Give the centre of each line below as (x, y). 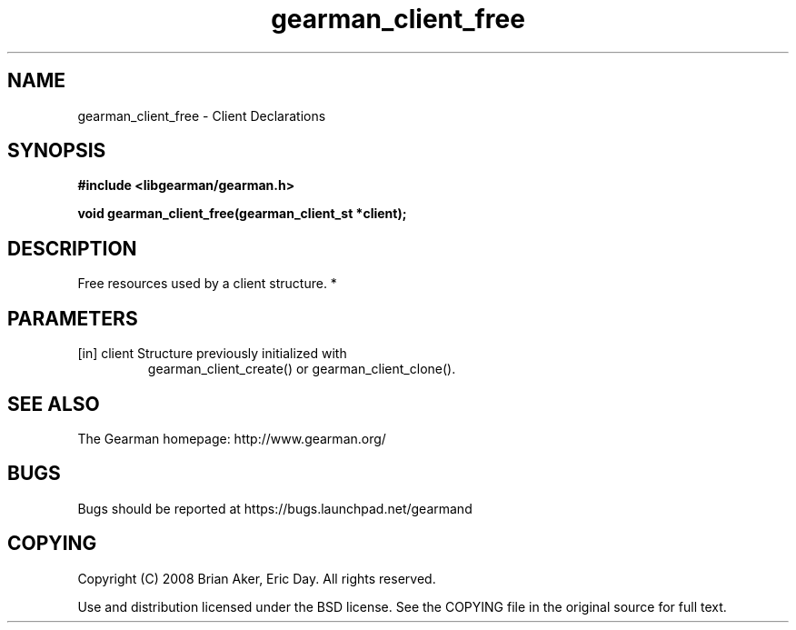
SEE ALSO (54, 404)
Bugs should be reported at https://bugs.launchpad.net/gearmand (275, 508)
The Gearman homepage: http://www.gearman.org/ (232, 438)
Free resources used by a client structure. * (207, 284)
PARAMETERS (73, 318)
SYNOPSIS (57, 151)
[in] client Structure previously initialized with (212, 354)
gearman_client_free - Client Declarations (202, 115)
